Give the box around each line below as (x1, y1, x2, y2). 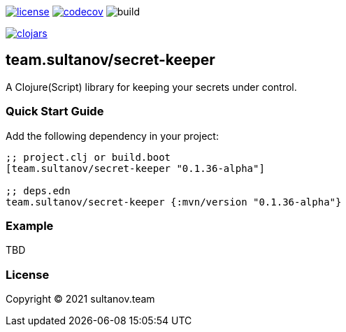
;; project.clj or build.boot (6, 151, 171, 163)
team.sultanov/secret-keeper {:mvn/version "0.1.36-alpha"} (6, 196, 342, 208)
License (6, 267, 50, 282)
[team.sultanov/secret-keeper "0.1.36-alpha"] (6, 162, 265, 174)
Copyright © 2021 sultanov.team (6, 293, 155, 305)
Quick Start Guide (6, 104, 104, 119)
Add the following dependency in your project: (6, 129, 219, 142)
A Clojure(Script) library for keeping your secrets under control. (6, 80, 297, 93)
